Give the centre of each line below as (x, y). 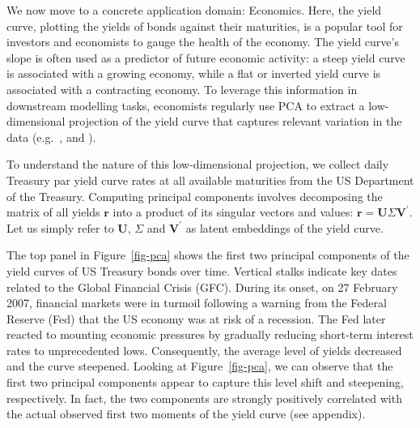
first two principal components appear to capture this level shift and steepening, (205, 382)
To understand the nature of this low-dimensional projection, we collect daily (198, 164)
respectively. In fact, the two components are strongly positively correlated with (204, 398)
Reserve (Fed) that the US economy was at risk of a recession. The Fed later (196, 318)
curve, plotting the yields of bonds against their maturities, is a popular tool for (205, 26)
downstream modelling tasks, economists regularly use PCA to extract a (186, 105)
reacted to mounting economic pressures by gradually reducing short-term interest (210, 334)
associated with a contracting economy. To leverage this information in (182, 89)
